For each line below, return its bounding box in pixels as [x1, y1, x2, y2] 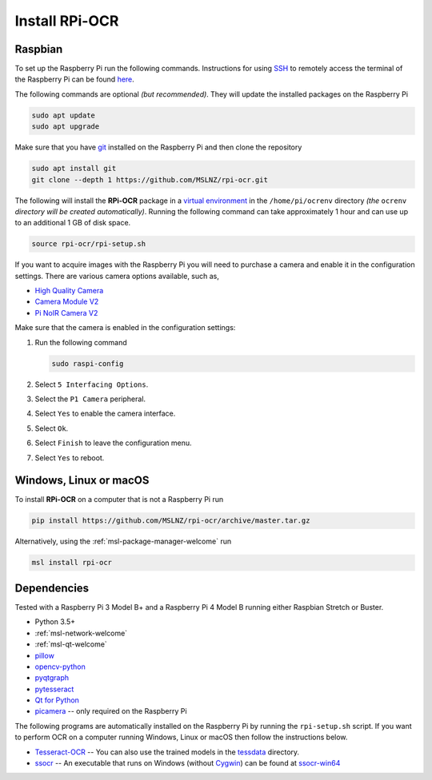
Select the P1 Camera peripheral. [34, 394, 146, 404]
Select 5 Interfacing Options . [34, 380, 149, 389]
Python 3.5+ [34, 617, 76, 627]
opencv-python [34, 662, 86, 671]
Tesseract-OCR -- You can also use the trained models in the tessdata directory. [34, 747, 300, 757]
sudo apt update [31, 110, 96, 120]
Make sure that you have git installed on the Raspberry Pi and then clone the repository [14, 142, 302, 152]
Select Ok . [34, 424, 69, 433]
